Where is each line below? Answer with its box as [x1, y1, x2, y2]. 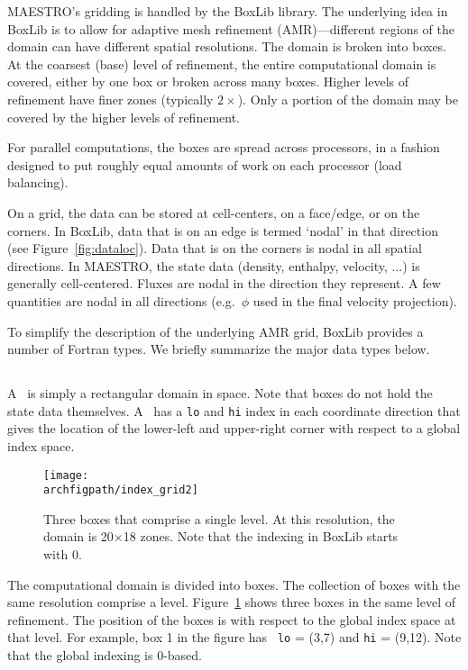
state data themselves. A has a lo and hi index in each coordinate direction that [7, 401, 461, 420]
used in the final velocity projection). [252, 291, 457, 310]
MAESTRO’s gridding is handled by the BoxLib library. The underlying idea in [7, 2, 448, 20]
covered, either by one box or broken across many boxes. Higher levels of [7, 72, 409, 91]
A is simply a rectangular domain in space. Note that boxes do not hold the [7, 384, 433, 403]
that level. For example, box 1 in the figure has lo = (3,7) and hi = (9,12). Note [7, 628, 462, 647]
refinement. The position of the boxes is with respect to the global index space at [7, 610, 456, 629]
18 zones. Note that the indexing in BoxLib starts [123, 527, 399, 546]
